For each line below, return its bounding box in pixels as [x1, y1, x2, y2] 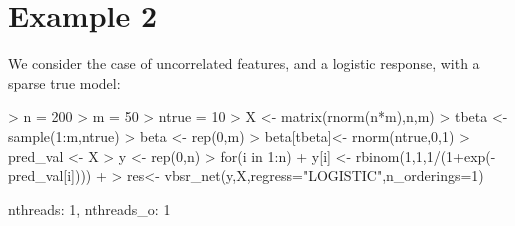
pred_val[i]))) [8, 165, 92, 186]
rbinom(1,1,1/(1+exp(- [355, 145, 496, 166]
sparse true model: [8, 72, 121, 93]
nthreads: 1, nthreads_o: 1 [8, 198, 171, 219]
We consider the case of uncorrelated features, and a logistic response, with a [8, 53, 480, 74]
